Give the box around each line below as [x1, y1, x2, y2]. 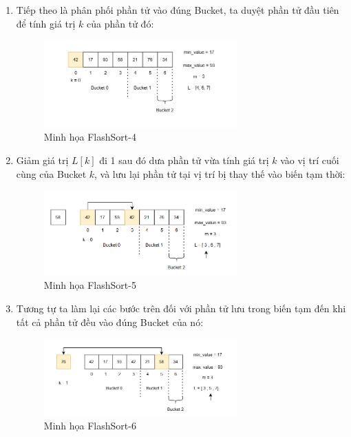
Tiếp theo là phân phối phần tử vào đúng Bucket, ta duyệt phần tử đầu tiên [16, 3, 339, 17]
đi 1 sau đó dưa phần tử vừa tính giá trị [99, 153, 269, 167]
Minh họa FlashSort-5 [43, 278, 136, 292]
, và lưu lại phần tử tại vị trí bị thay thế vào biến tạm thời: [94, 166, 345, 181]
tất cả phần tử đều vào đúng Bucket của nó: [16, 314, 204, 329]
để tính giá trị [16, 16, 76, 30]
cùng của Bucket [16, 166, 87, 181]
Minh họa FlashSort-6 [43, 418, 136, 433]
